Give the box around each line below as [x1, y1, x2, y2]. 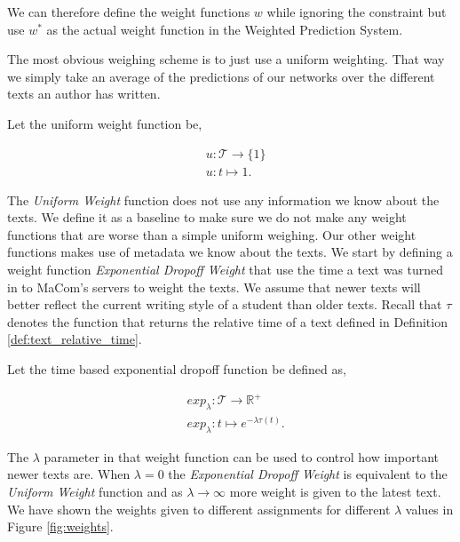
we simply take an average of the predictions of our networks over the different [7, 67, 435, 85]
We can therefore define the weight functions [7, 3, 250, 20]
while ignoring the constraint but [266, 3, 447, 20]
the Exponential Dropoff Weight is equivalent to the [168, 465, 448, 483]
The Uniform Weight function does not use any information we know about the [7, 190, 440, 209]
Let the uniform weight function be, [7, 114, 202, 132]
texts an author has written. [7, 84, 161, 103]
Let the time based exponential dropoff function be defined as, [7, 359, 346, 378]
